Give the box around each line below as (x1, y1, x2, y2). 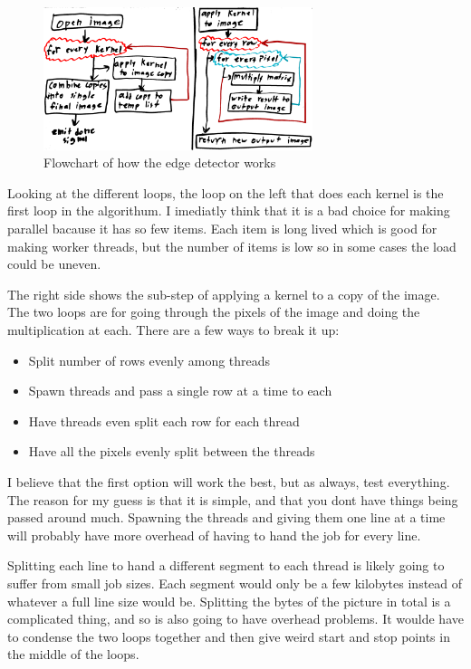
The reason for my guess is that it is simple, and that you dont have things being (7, 490, 458, 509)
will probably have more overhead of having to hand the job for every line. (7, 525, 421, 544)
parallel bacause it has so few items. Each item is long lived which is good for (7, 219, 437, 238)
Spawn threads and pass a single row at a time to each (28, 381, 332, 400)
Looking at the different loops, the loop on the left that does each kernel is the (7, 183, 444, 202)
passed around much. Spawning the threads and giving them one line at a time (7, 508, 446, 527)
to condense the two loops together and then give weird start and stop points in (7, 626, 450, 645)
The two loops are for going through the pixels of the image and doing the (7, 302, 420, 321)
